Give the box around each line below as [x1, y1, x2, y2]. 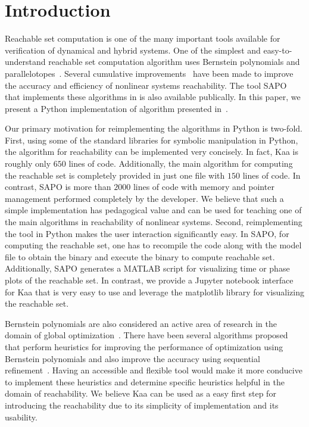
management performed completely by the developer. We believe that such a [5, 192, 284, 204]
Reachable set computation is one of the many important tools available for [5, 32, 280, 45]
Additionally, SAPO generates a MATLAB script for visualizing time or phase [5, 262, 290, 275]
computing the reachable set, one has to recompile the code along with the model [5, 239, 302, 251]
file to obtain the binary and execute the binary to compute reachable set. [5, 250, 275, 263]
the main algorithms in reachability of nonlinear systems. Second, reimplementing [5, 216, 302, 228]
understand [5, 55, 46, 68]
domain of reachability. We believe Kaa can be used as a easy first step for [5, 387, 276, 400]
